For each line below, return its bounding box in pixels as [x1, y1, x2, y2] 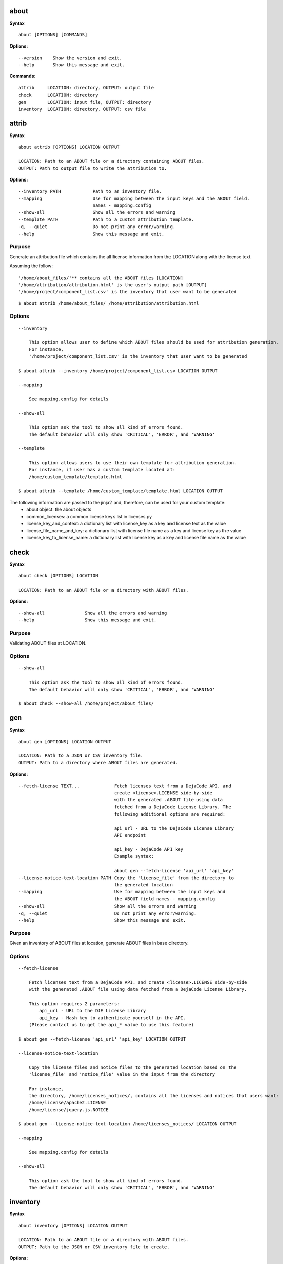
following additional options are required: [114, 811, 226, 817]
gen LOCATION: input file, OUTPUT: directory [18, 99, 151, 105]
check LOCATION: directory [18, 92, 98, 98]
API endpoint [114, 832, 146, 838]
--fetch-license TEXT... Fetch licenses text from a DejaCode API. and [18, 783, 232, 789]
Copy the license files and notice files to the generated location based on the [28, 1064, 237, 1070]
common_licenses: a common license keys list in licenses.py [26, 513, 152, 519]
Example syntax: [114, 853, 154, 860]
